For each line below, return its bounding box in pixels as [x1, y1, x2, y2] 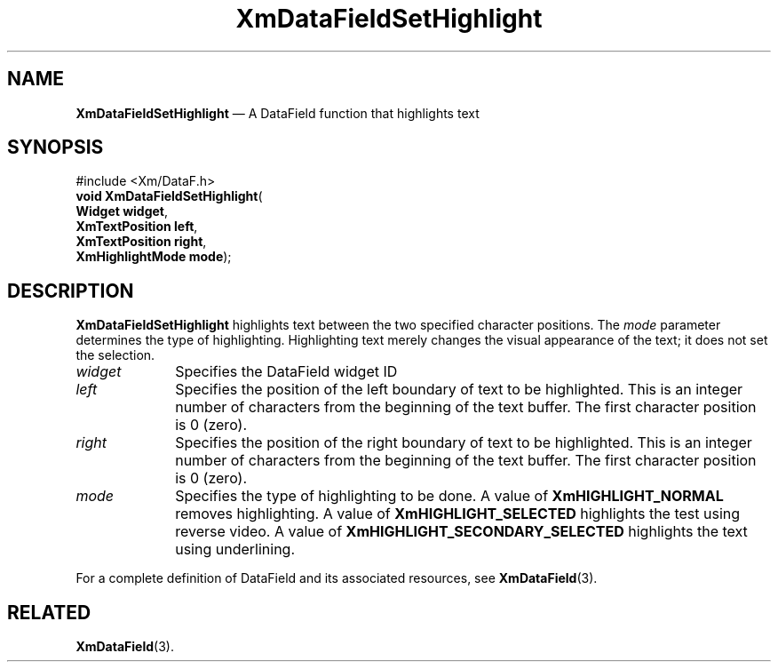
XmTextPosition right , [75, 234, 207, 250]
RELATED [7, 601, 91, 624]
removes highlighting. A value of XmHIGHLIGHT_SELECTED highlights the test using [175, 505, 741, 523]
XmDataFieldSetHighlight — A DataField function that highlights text [75, 105, 480, 121]
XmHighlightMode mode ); [75, 249, 232, 265]
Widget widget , [75, 203, 169, 219]
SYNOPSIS [7, 136, 104, 159]
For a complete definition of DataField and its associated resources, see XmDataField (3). [75, 570, 598, 586]
